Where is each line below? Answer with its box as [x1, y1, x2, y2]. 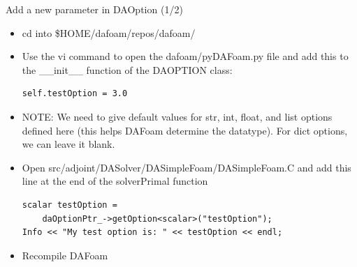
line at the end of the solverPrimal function [22, 174, 208, 188]
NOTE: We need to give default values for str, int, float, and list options [22, 109, 333, 123]
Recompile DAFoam [22, 247, 108, 262]
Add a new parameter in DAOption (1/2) [6, 2, 183, 16]
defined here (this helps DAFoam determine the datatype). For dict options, [22, 123, 348, 137]
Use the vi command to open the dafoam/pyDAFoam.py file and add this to [22, 49, 349, 63]
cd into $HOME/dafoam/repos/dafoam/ [22, 25, 196, 40]
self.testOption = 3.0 [22, 89, 128, 99]
